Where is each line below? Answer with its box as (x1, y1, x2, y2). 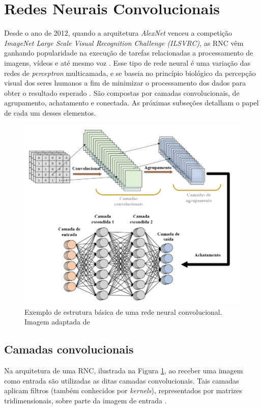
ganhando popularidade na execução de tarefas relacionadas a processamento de (4, 47, 253, 58)
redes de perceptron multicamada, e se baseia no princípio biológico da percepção (4, 67, 256, 78)
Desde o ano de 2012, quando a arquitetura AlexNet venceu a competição (4, 28, 232, 38)
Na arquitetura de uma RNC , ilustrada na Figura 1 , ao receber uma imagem (4, 365, 243, 376)
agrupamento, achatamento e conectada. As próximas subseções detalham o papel (4, 97, 259, 108)
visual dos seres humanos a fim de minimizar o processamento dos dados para (4, 77, 246, 88)
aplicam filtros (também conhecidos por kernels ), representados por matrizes (4, 385, 243, 396)
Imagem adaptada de (24, 316, 90, 327)
